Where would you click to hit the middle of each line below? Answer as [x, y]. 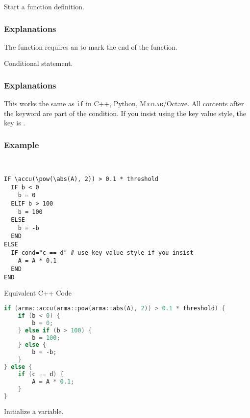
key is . [15, 123]
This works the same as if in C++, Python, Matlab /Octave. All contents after [124, 104]
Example [22, 144]
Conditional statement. [38, 63]
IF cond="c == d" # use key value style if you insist [102, 253]
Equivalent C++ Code [38, 293]
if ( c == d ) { [41, 374]
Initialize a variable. [34, 411]
